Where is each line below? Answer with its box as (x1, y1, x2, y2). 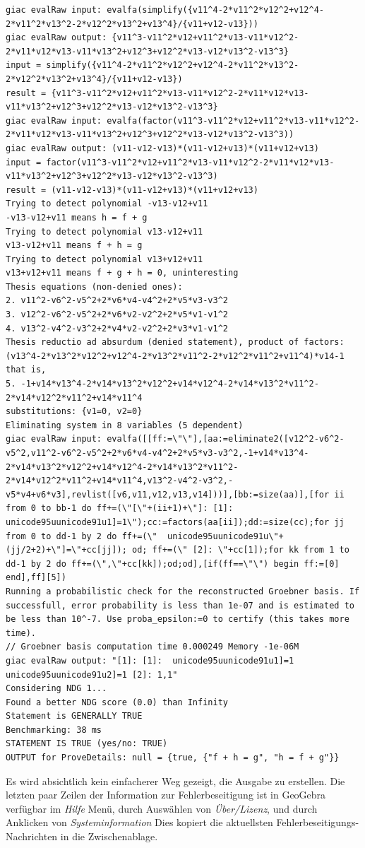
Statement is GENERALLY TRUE (6, 711, 143, 722)
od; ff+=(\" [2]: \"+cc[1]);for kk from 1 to (131, 545, 349, 555)
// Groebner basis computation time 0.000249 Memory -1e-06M (6, 642, 299, 652)
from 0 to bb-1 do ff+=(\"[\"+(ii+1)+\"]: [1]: (6, 503, 234, 514)
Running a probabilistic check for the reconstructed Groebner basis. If (6, 586, 360, 596)
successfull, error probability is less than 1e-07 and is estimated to (6, 600, 354, 611)
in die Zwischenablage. (60, 829, 158, 844)
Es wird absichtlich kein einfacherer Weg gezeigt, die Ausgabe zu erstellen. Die (6, 773, 345, 788)
